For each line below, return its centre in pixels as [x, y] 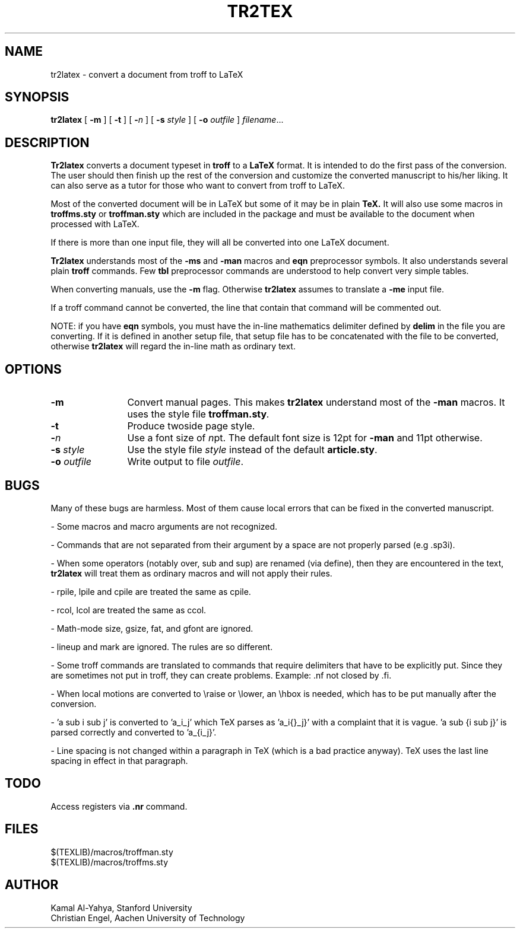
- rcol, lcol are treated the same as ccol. [129, 610]
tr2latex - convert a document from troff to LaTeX [147, 74]
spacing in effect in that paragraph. [119, 760]
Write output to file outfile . [185, 462]
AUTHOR [32, 885]
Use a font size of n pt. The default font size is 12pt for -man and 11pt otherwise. [305, 438]
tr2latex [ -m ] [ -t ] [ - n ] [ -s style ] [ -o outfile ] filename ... [167, 120]
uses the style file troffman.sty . [198, 414]
